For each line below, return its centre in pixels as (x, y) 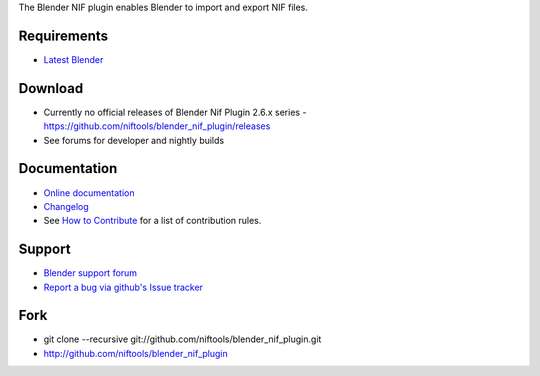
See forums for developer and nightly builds (134, 140)
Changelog (66, 206)
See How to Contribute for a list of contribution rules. (152, 221)
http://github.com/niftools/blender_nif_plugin (136, 353)
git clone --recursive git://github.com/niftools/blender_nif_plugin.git (182, 339)
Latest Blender (73, 59)
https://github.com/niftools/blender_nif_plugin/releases (157, 126)
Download (51, 88)
